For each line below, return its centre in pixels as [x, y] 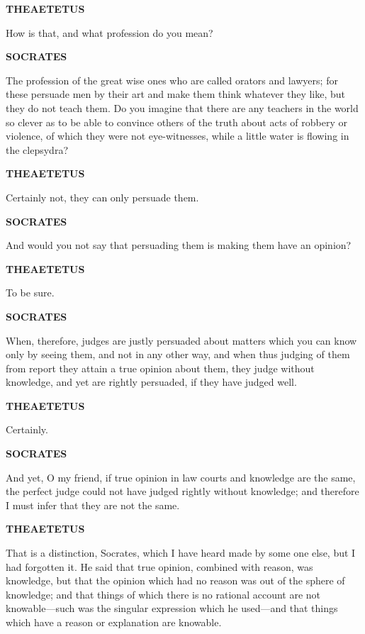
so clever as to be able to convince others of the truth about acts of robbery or [176, 122]
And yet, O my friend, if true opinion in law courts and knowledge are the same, [181, 477]
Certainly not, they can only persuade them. [102, 197]
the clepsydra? [37, 149]
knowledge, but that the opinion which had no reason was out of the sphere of [175, 580]
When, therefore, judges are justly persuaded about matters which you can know [181, 340]
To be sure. [30, 293]
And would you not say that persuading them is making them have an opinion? [179, 245]
